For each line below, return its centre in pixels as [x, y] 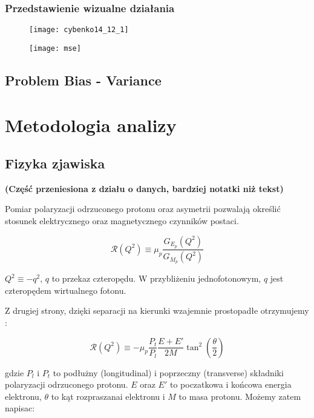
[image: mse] [55, 48]
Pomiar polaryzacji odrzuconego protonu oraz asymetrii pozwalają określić [143, 209]
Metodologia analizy [91, 124]
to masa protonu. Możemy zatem [240, 396]
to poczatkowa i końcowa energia [231, 384]
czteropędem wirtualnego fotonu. [66, 290]
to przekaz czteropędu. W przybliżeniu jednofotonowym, [156, 278]
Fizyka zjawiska [55, 163]
